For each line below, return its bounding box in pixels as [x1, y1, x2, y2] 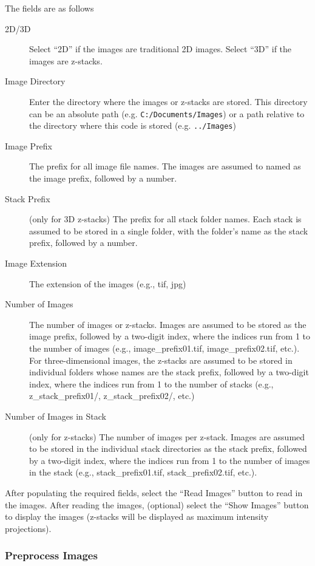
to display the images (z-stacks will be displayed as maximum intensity [5, 510, 269, 523]
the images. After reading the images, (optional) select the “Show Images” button [5, 498, 309, 511]
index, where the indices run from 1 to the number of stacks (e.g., [29, 377, 274, 390]
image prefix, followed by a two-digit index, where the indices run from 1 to [29, 330, 311, 343]
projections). [5, 522, 52, 534]
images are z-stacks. [29, 54, 103, 67]
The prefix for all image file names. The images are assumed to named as [29, 160, 301, 172]
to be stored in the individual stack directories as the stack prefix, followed [29, 442, 307, 455]
